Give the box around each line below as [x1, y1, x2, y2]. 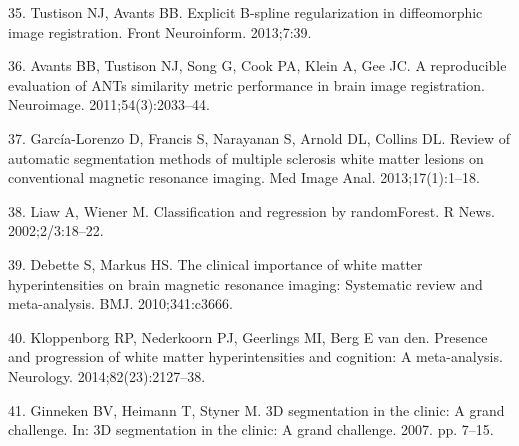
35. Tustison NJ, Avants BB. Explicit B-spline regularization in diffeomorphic [8, 2, 483, 22]
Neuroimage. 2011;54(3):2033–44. [8, 94, 210, 115]
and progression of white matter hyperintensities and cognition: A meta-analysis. [8, 346, 503, 367]
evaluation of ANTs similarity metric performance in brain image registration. [8, 74, 485, 95]
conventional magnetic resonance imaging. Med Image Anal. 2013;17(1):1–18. [8, 167, 480, 188]
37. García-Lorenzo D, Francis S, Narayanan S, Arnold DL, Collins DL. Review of [8, 127, 511, 148]
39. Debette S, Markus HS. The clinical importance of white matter [8, 253, 423, 274]
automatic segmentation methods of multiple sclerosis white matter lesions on [8, 147, 484, 168]
